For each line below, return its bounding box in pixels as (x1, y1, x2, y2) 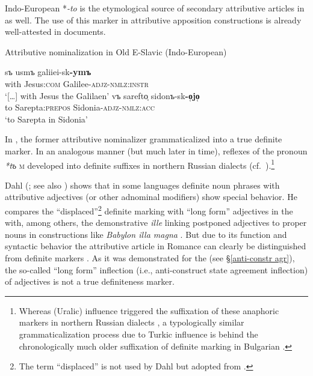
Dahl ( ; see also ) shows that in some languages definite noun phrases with (5, 178, 280, 191)
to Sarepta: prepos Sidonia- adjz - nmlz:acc (5, 101, 155, 114)
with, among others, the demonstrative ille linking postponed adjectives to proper (5, 216, 307, 229)
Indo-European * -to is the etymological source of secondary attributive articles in (5, 2, 305, 14)
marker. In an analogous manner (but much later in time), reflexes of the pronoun (5, 144, 308, 157)
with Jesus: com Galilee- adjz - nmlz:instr (5, 77, 149, 89)
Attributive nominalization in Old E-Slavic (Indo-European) (5, 45, 227, 58)
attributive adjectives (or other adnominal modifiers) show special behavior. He (5, 190, 297, 203)
